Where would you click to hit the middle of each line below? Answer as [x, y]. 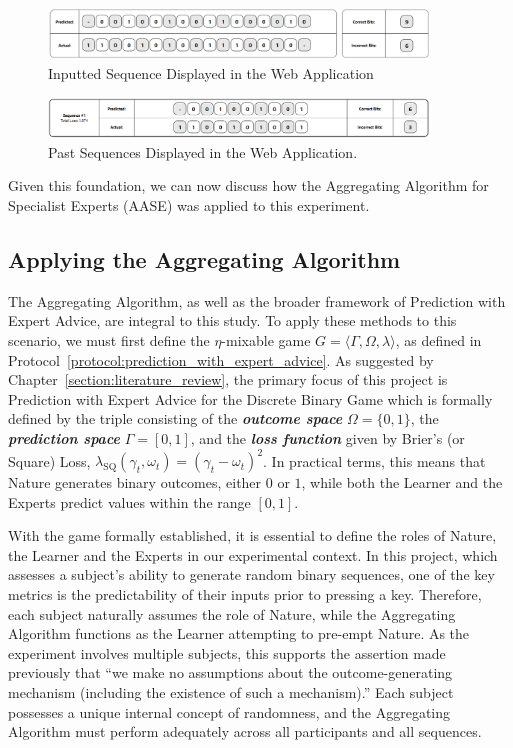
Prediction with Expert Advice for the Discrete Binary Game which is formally [250, 398]
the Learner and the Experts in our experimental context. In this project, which [253, 554]
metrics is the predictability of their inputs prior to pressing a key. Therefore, [245, 594]
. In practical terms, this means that [374, 460]
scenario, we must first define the [109, 339]
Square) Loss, [49, 460]
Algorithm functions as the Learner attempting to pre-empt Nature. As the [239, 633]
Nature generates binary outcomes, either [135, 482]
